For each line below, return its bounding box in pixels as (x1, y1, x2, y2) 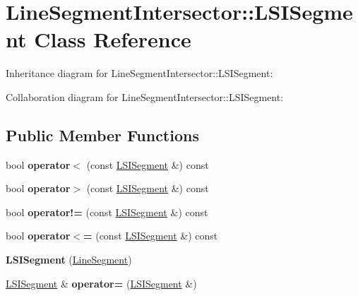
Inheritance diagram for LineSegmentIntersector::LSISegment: (6, 66, 273, 81)
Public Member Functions (6, 124, 199, 146)
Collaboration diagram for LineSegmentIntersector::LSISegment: (6, 89, 284, 104)
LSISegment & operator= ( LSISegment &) (6, 276, 197, 290)
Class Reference (34, 25, 191, 54)
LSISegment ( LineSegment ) (6, 252, 132, 267)
